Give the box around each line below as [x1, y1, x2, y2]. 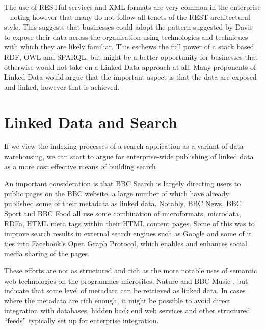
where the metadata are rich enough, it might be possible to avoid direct [4, 295, 231, 306]
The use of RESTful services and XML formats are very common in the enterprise [4, 2, 261, 12]
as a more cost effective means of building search [4, 161, 156, 171]
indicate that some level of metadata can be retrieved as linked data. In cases [4, 285, 246, 296]
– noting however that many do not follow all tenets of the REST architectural [4, 11, 250, 22]
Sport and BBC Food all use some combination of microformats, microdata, [4, 208, 241, 219]
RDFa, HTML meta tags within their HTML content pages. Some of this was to [4, 218, 255, 229]
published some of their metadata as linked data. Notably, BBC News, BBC [4, 198, 242, 209]
